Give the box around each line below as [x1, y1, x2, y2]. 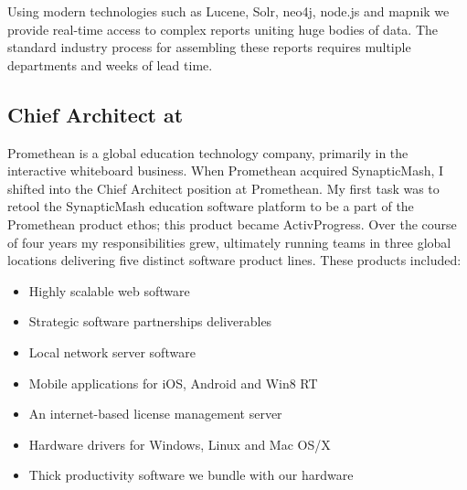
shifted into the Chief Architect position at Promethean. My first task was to [7, 178, 440, 197]
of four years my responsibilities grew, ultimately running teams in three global [7, 232, 451, 251]
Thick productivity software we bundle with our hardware [28, 465, 354, 485]
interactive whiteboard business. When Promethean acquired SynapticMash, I [7, 161, 444, 180]
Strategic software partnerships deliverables [28, 312, 272, 331]
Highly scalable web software [28, 281, 190, 300]
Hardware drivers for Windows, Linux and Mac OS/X [28, 434, 331, 453]
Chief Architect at [7, 100, 184, 128]
